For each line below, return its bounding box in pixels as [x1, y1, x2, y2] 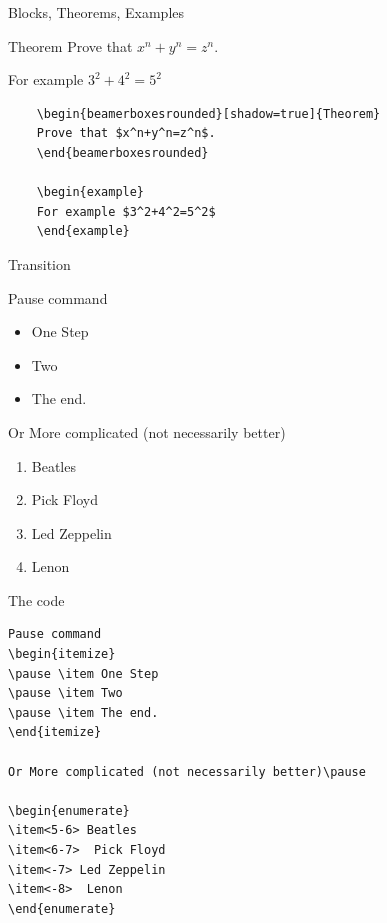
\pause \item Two [8, 686, 123, 701]
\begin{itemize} [8, 647, 116, 662]
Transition [8, 253, 71, 274]
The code [8, 589, 65, 610]
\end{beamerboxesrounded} [36, 145, 209, 160]
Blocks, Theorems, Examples [8, 2, 185, 22]
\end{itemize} [8, 725, 102, 740]
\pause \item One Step [8, 666, 159, 681]
